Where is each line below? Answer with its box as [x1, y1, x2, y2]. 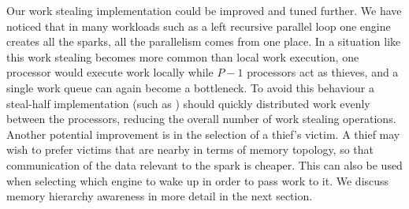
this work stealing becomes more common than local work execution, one [6, 48, 359, 65]
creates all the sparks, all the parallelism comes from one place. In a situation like [6, 33, 401, 50]
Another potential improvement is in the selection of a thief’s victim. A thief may [6, 125, 400, 142]
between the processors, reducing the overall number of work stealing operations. [6, 110, 396, 127]
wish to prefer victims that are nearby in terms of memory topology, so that [6, 141, 374, 158]
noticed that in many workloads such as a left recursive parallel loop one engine [6, 17, 391, 34]
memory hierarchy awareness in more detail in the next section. [6, 188, 313, 204]
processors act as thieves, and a [247, 64, 399, 80]
